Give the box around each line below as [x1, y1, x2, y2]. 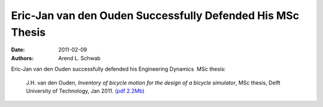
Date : [11, 46, 25, 53]
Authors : [11, 54, 34, 62]
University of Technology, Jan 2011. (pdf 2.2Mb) [26, 87, 145, 95]
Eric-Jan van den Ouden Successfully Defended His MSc [11, 9, 299, 22]
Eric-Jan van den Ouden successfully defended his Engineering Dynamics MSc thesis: [11, 65, 226, 73]
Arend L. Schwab [58, 54, 101, 62]
